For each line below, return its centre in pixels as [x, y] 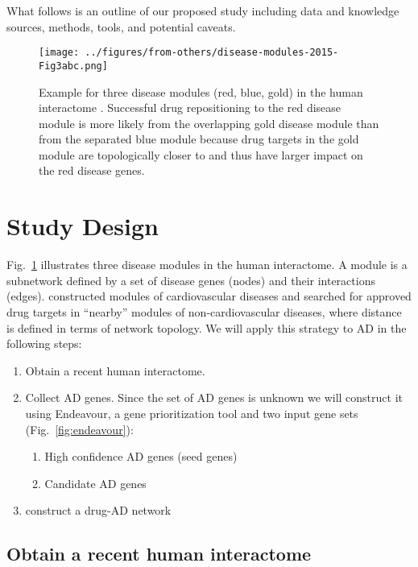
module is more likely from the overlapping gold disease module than [209, 123]
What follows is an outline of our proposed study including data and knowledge [203, 10]
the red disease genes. [92, 170]
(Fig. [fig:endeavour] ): [79, 429]
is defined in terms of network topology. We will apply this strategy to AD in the [207, 327]
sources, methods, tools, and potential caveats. [121, 26]
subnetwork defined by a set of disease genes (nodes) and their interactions [191, 280]
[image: [59, 53]
